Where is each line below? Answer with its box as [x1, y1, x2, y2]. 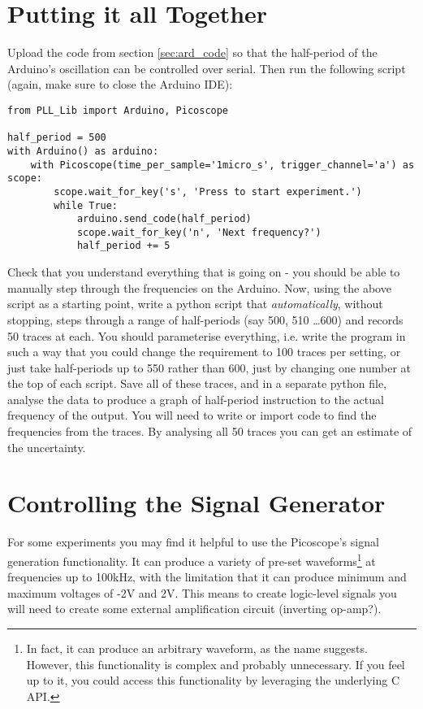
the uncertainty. [7, 438, 86, 455]
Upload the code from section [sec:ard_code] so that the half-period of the [7, 44, 378, 61]
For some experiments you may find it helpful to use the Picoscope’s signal [7, 533, 379, 550]
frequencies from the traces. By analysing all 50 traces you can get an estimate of [7, 423, 412, 440]
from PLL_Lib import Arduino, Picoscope [7, 104, 229, 116]
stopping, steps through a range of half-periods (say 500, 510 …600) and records [7, 311, 404, 328]
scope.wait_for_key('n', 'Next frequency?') [76, 226, 322, 238]
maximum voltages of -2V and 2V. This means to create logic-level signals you [7, 584, 397, 601]
